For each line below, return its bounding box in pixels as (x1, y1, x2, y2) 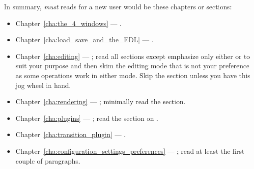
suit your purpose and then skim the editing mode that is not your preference (15, 60, 250, 71)
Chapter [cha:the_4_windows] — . (15, 18, 122, 28)
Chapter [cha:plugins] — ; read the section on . (15, 113, 158, 123)
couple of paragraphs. (15, 155, 81, 166)
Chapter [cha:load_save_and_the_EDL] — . (15, 34, 154, 45)
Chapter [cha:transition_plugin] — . (15, 129, 126, 140)
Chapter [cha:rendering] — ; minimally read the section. (15, 96, 186, 107)
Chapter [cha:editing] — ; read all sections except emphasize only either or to (15, 51, 250, 61)
